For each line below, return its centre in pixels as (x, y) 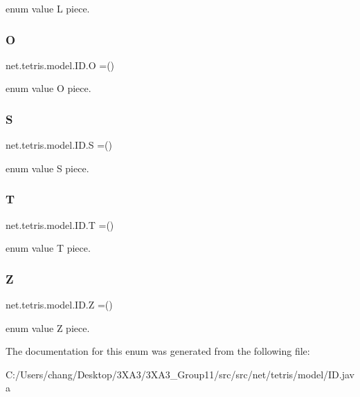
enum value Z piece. (48, 327)
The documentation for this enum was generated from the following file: (158, 351)
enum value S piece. (47, 168)
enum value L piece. (48, 8)
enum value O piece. (48, 88)
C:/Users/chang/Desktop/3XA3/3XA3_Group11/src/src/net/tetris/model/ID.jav (180, 374)
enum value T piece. (48, 248)
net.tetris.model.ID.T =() (60, 224)
